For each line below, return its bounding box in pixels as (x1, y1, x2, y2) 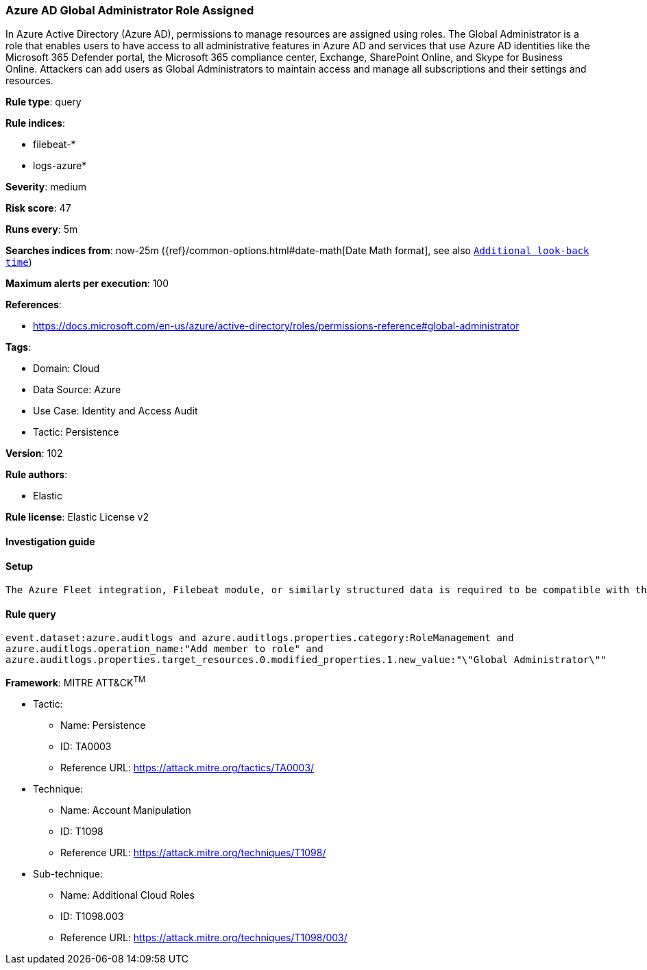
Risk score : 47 (5, 202, 71, 214)
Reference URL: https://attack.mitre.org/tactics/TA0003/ (60, 762, 315, 774)
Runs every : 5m (5, 223, 78, 236)
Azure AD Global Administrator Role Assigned (5, 3, 254, 17)
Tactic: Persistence (33, 426, 119, 438)
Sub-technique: (33, 868, 103, 880)
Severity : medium (5, 181, 87, 193)
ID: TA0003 (60, 741, 112, 753)
